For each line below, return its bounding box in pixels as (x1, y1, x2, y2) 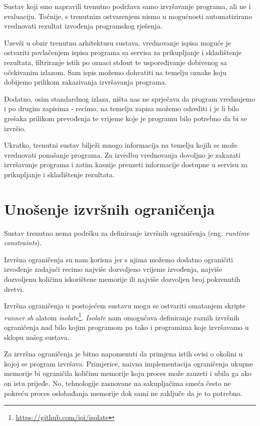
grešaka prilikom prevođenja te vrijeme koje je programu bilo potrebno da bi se (4, 113, 247, 123)
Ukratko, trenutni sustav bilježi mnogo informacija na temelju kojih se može (4, 140, 237, 150)
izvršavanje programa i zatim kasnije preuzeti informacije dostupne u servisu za (4, 159, 248, 170)
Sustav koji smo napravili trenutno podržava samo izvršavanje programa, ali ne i (4, 1, 251, 11)
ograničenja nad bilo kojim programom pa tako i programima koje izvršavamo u (4, 322, 249, 332)
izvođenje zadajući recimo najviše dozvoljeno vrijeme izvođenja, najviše (4, 264, 222, 274)
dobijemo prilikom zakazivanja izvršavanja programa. (4, 77, 167, 87)
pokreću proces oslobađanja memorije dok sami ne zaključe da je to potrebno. (4, 387, 242, 398)
